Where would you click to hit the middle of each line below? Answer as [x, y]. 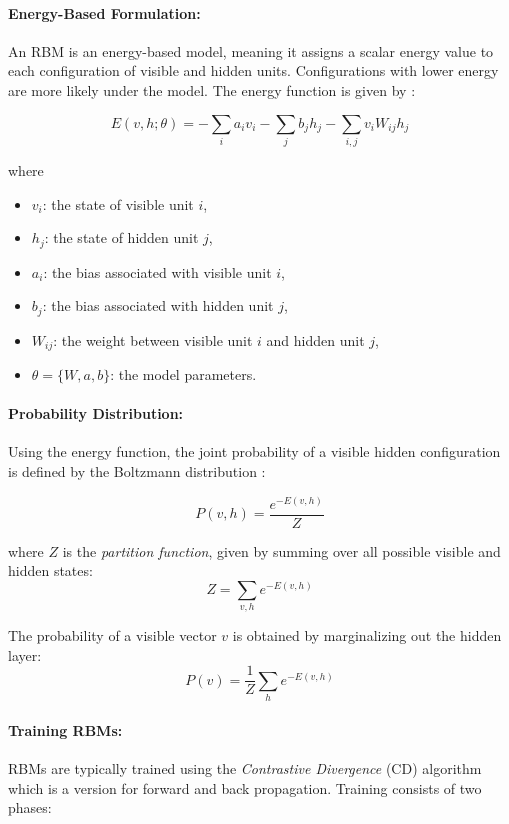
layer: [25, 654]
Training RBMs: [65, 729]
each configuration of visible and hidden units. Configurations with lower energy [253, 70]
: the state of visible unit [118, 203]
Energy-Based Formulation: [104, 12]
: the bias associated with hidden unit [158, 305]
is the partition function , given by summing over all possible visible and [281, 550]
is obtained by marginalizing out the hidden [367, 635]
